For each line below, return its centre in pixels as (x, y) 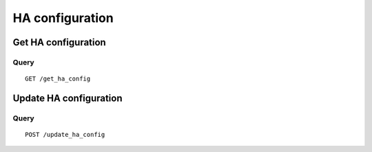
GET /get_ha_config (58, 79)
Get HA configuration (59, 42)
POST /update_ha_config (65, 135)
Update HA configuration (68, 98)
